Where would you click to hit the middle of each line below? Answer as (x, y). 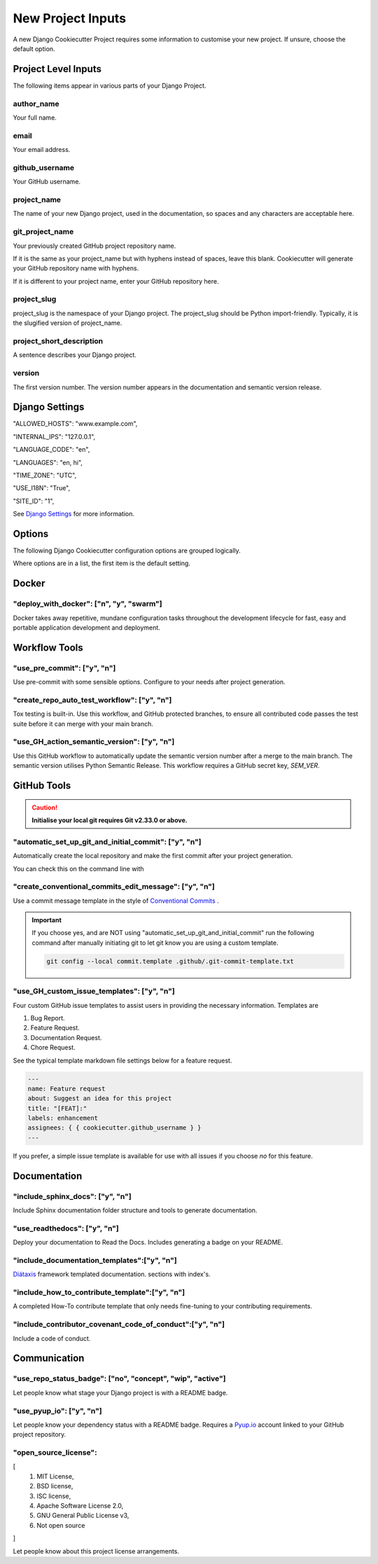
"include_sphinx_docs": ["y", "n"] (72, 1196)
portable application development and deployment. (86, 628)
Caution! (45, 807)
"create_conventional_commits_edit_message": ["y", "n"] (114, 887)
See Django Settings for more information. (73, 514)
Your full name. (35, 117)
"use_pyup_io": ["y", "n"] (57, 1411)
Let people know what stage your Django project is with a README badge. (120, 1392)
